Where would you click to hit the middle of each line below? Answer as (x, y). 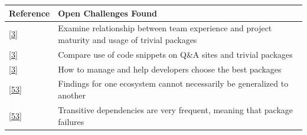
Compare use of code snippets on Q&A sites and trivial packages (175, 54)
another (72, 95)
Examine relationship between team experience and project (165, 28)
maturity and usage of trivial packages (128, 39)
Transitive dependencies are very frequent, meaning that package (176, 109)
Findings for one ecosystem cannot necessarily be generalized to (173, 83)
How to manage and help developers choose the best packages (170, 69)
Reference (30, 13)
